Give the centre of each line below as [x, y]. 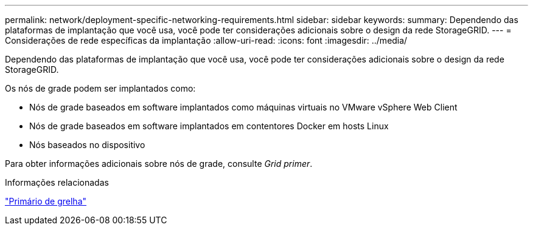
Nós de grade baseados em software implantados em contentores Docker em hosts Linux [209, 126]
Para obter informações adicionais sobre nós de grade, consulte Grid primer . [159, 164]
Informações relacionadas [57, 182]
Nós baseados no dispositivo [87, 145]
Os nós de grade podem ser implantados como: [100, 88]
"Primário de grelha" [46, 201]
